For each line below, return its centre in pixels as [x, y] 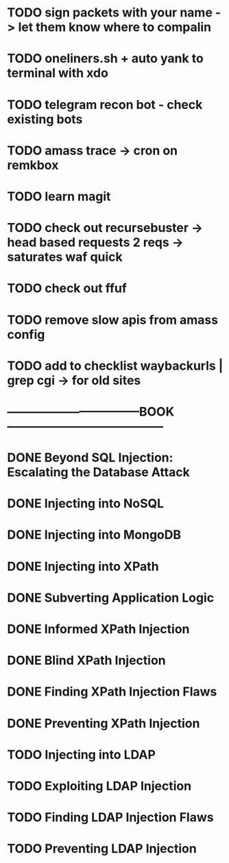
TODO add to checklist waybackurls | [115, 366]
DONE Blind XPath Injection [86, 661]
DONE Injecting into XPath [83, 566]
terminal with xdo [58, 73]
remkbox [33, 165]
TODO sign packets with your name [110, 13]
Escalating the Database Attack [98, 472]
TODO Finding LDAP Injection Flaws [110, 817]
